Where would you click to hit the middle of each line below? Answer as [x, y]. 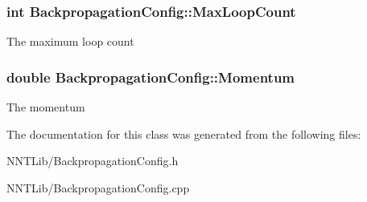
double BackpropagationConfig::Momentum [151, 77]
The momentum [46, 107]
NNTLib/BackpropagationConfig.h [93, 161]
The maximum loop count [70, 41]
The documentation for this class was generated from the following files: [184, 133]
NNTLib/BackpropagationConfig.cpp [98, 187]
